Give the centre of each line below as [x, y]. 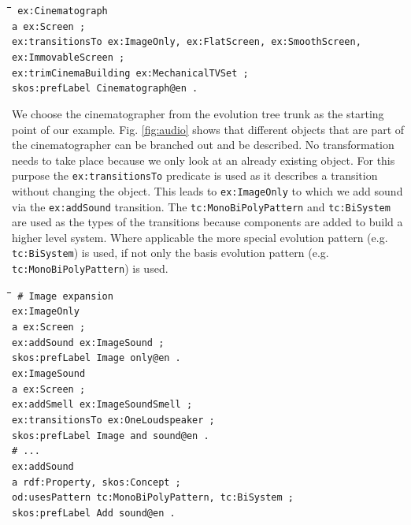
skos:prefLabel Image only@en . [96, 358]
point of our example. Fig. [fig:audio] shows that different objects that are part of [208, 129]
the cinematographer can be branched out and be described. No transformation [203, 145]
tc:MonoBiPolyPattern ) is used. [90, 268]
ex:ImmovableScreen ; [68, 57]
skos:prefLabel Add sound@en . [94, 513]
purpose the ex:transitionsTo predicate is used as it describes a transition [195, 175]
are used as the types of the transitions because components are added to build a [207, 222]
